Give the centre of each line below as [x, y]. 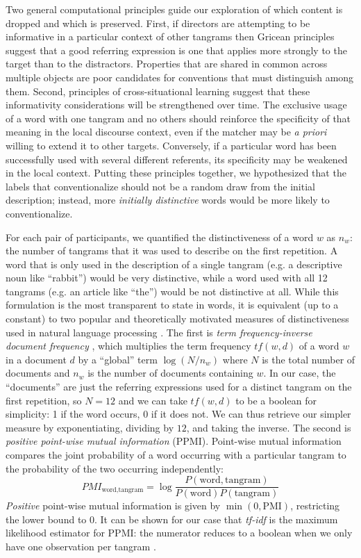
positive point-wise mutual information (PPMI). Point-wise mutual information [174, 441]
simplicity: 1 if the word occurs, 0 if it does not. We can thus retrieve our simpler [178, 414]
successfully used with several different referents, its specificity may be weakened [177, 159]
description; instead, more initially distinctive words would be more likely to [168, 200]
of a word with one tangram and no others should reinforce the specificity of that [178, 118]
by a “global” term [118, 359]
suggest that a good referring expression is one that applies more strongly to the [176, 50]
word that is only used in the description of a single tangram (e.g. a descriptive [174, 264]
